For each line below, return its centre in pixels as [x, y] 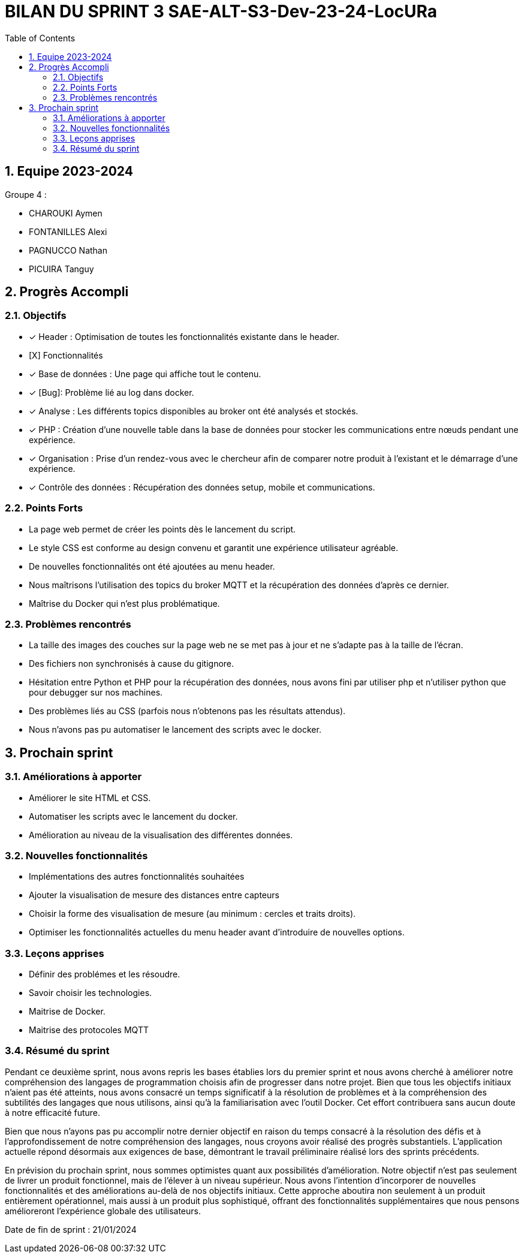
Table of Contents [40, 38]
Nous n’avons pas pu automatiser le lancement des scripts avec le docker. [175, 730]
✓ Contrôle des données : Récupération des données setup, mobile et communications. [202, 487]
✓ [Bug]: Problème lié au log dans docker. [112, 392]
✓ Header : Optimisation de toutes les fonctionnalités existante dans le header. [184, 336]
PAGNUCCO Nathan [68, 250]
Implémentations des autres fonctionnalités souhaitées [137, 877]
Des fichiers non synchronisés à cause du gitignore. [132, 664]
